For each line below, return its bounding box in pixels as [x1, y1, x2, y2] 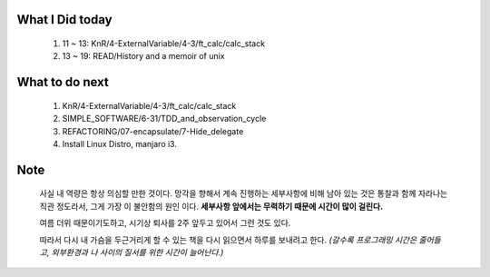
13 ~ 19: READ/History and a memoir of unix [62, 51, 226, 62]
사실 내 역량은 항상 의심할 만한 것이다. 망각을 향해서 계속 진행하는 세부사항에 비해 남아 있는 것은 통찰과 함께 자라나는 [39, 188, 448, 199]
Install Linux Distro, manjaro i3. [62, 138, 177, 149]
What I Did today [16, 12, 113, 27]
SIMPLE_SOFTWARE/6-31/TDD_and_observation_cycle [62, 114, 267, 124]
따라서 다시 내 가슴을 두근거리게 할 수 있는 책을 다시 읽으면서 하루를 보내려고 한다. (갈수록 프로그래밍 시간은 [39, 234, 417, 245]
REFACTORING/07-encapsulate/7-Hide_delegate [62, 125, 244, 136]
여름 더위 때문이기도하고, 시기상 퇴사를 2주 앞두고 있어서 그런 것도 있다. [39, 218, 291, 229]
